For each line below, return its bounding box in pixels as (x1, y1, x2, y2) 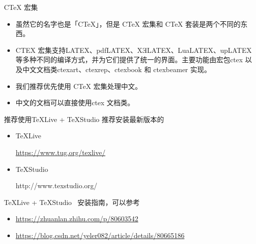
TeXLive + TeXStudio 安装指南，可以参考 (4, 197, 140, 207)
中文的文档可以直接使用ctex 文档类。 (15, 97, 134, 108)
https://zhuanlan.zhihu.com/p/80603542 (15, 213, 138, 224)
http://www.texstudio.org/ (15, 180, 97, 191)
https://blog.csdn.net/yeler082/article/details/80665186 (15, 230, 185, 240)
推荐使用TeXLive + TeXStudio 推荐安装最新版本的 (4, 114, 164, 124)
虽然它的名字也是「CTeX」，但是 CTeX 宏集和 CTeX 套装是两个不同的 (15, 18, 241, 29)
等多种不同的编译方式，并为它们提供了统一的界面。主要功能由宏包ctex (15, 54, 243, 65)
